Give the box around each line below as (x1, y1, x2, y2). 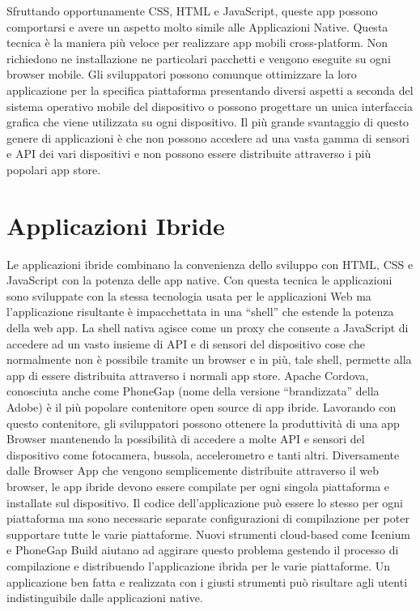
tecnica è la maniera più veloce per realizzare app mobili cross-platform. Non (6, 34, 388, 51)
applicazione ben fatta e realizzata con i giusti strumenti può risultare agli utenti (6, 573, 408, 590)
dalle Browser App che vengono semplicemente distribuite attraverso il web (6, 462, 379, 479)
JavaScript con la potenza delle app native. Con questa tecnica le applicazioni (6, 271, 392, 288)
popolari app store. (6, 160, 101, 177)
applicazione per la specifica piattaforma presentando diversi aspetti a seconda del (6, 81, 414, 98)
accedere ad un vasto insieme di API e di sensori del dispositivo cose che (6, 335, 365, 352)
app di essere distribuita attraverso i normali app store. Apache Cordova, (6, 366, 369, 383)
